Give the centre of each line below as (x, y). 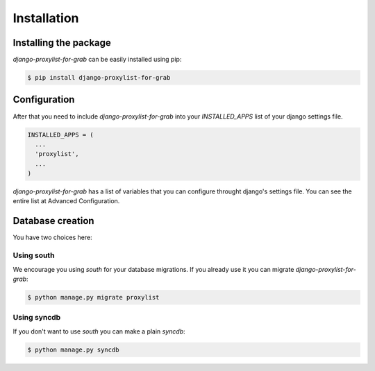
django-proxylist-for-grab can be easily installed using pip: (97, 60)
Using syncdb (37, 318)
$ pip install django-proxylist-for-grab (99, 78)
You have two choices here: (53, 238)
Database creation (53, 221)
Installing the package (62, 43)
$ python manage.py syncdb (73, 350)
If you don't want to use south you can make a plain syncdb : (99, 331)
